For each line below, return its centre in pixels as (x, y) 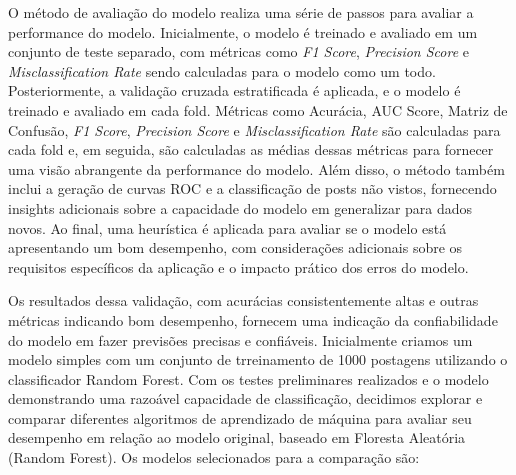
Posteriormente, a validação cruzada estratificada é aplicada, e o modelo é (234, 90)
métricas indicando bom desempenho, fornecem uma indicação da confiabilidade (253, 319)
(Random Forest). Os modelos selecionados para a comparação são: (214, 457)
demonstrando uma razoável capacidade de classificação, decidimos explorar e (245, 398)
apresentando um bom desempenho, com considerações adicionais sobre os (235, 247)
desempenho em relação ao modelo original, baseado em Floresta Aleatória (237, 437)
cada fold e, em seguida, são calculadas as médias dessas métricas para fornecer (251, 149)
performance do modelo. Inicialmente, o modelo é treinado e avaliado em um (243, 31)
